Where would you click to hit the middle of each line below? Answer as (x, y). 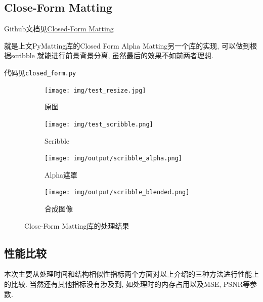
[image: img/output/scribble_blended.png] (117, 192)
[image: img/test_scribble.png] (99, 124)
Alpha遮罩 (61, 174)
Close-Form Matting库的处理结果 (77, 225)
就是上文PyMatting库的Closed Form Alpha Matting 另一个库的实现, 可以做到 (127, 45)
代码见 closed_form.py (40, 72)
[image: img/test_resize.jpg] (95, 90)
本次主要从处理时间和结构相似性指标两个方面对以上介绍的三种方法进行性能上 (131, 274)
